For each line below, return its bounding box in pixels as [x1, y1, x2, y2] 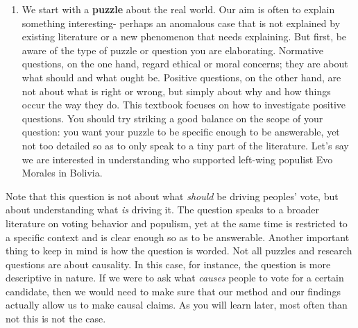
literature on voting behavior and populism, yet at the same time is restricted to [6, 215, 348, 230]
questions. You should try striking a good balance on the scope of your [22, 110, 323, 125]
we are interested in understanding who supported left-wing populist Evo [22, 151, 333, 166]
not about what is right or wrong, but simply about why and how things [22, 83, 331, 98]
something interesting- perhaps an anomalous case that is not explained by [22, 15, 341, 30]
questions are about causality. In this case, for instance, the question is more [6, 256, 331, 271]
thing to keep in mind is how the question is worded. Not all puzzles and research [6, 243, 352, 258]
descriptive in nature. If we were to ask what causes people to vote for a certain [6, 270, 344, 285]
